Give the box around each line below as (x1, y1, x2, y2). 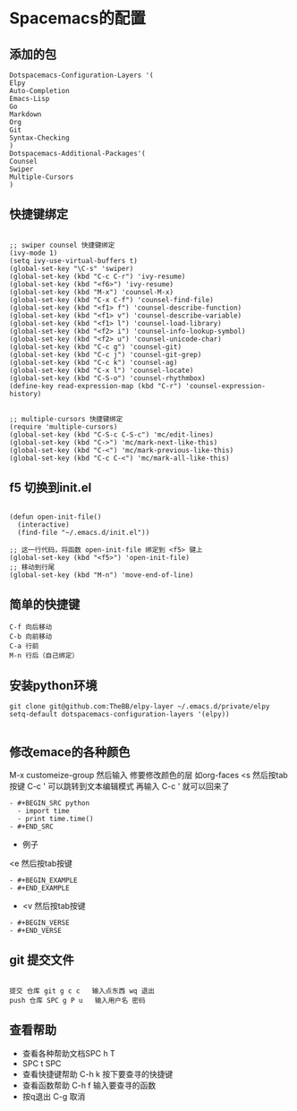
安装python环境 (9, 677, 98, 693)
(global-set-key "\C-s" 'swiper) (9, 264, 134, 273)
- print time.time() (17, 815, 94, 824)
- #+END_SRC (9, 822, 54, 832)
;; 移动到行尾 (9, 563, 55, 572)
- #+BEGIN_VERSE (9, 919, 70, 928)
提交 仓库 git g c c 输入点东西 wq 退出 (9, 986, 155, 996)
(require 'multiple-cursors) (9, 422, 118, 431)
